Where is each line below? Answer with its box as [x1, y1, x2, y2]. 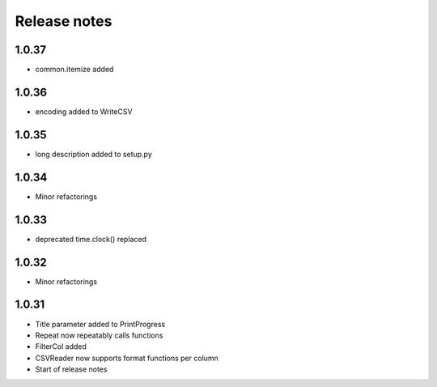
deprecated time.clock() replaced [35, 234, 147, 244]
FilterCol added [35, 342, 87, 351]
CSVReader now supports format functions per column [35, 353, 218, 363]
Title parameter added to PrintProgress [35, 319, 166, 329]
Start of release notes [35, 364, 108, 374]
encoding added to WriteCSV [35, 106, 133, 117]
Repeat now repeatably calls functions [35, 330, 163, 340]
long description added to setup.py [35, 149, 153, 159]
